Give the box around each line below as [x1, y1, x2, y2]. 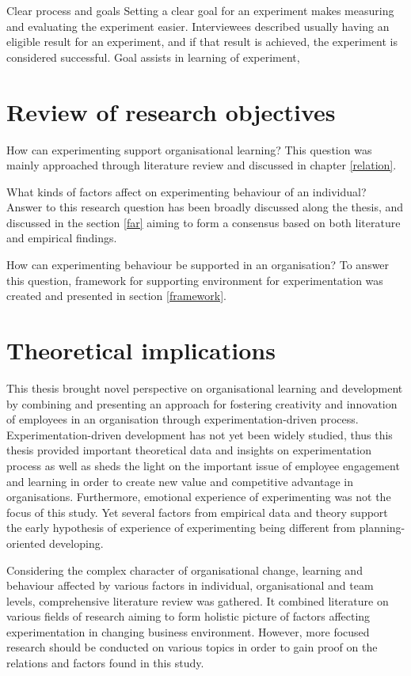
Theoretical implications [6, 334, 276, 366]
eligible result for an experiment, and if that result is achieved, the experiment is [6, 33, 398, 50]
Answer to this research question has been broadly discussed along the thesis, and [6, 199, 404, 215]
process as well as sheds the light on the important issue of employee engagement [6, 457, 400, 473]
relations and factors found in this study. [6, 655, 204, 671]
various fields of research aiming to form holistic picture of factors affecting [6, 608, 371, 625]
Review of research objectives [6, 95, 336, 127]
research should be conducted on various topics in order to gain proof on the [6, 639, 378, 655]
